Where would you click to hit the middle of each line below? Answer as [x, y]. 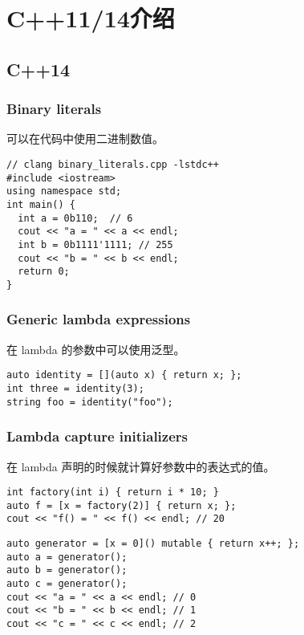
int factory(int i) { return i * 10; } [113, 493]
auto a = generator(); [67, 557]
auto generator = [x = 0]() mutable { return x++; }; [153, 544]
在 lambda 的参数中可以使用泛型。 [96, 349]
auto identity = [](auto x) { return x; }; [124, 375]
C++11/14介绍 [91, 18]
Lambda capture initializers [97, 436]
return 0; [44, 272]
